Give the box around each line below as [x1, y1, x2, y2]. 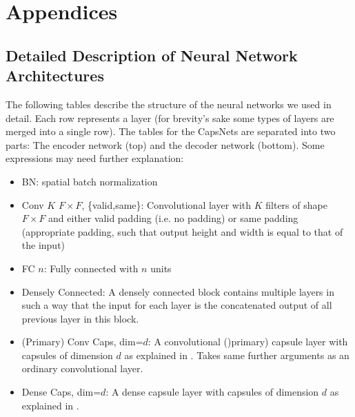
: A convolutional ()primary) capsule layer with [148, 334, 348, 349]
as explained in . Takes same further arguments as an [124, 347, 349, 362]
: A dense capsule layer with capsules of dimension [105, 385, 319, 399]
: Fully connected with [43, 261, 139, 275]
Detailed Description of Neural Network [6, 44, 298, 65]
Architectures [6, 65, 104, 86]
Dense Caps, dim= [21, 385, 101, 399]
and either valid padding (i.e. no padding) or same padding [48, 211, 298, 225]
